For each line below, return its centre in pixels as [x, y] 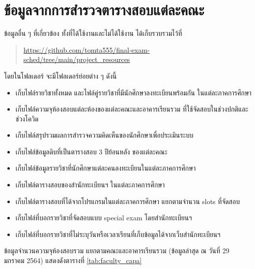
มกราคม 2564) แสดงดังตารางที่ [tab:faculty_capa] [73, 260]
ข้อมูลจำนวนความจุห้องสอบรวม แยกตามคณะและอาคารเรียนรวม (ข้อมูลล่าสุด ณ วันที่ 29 [117, 251]
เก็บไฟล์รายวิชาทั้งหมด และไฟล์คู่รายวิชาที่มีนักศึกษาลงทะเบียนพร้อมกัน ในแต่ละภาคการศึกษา [133, 92]
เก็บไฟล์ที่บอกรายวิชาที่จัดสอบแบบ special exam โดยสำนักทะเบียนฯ [104, 218]
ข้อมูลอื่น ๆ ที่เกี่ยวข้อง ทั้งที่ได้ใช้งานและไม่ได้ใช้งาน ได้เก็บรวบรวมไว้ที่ [93, 33]
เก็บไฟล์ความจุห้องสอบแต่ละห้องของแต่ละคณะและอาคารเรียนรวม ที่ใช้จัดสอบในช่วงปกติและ [132, 109]
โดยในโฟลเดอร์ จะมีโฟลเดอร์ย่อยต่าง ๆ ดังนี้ [60, 75]
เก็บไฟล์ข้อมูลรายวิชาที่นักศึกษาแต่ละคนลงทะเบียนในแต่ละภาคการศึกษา [106, 168]
